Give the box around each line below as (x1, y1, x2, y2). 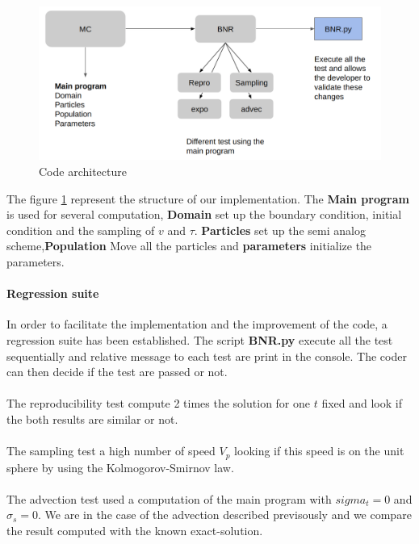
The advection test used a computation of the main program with (6, 490, 332, 507)
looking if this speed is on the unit (234, 442, 404, 459)
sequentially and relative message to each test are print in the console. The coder (6, 347, 407, 364)
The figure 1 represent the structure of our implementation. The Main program (6, 190, 409, 207)
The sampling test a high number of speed (6, 442, 216, 459)
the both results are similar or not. (6, 410, 178, 427)
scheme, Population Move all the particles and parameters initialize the (6, 237, 372, 254)
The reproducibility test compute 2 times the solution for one (6, 395, 311, 412)
